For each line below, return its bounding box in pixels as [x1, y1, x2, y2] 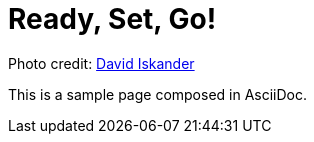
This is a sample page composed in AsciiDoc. [8, 85, 308, 103]
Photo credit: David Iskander [8, 54, 195, 72]
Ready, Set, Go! [8, 2, 217, 36]
